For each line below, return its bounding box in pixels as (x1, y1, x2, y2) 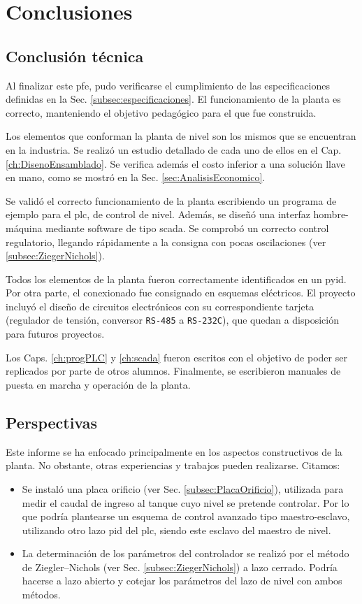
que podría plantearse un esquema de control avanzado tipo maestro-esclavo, (22, 509, 350, 524)
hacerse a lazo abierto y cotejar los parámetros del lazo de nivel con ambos (22, 573, 342, 588)
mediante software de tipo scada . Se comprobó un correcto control (45, 220, 329, 235)
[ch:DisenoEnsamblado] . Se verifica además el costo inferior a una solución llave (6, 156, 345, 171)
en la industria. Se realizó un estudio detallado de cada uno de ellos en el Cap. (6, 142, 342, 157)
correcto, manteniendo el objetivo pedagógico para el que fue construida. (6, 105, 317, 120)
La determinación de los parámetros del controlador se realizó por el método (22, 546, 349, 561)
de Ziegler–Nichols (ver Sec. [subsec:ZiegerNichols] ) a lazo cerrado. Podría (22, 559, 338, 574)
